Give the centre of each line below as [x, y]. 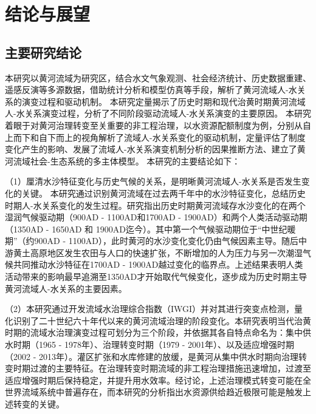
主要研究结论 [43, 52]
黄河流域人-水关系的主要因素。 [66, 288]
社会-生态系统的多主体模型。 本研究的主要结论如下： [135, 161]
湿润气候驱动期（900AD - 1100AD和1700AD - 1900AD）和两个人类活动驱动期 [156, 217]
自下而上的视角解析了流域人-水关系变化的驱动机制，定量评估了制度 [172, 137]
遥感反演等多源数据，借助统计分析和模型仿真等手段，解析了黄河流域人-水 [151, 90]
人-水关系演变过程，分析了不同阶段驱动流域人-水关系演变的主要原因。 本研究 [158, 113]
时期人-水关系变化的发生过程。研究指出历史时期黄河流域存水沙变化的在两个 [155, 205]
